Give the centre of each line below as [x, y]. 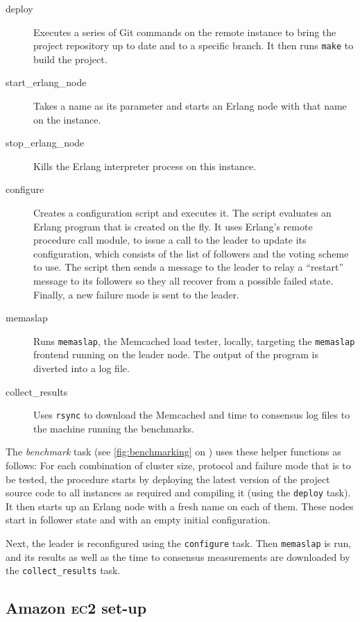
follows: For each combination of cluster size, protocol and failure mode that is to [178, 465]
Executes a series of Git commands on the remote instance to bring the [185, 32]
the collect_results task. [63, 570]
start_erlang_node [46, 82]
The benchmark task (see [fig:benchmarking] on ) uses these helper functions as [173, 452]
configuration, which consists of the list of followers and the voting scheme [191, 253]
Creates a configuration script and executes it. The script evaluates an [182, 212]
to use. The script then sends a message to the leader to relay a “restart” [189, 267]
